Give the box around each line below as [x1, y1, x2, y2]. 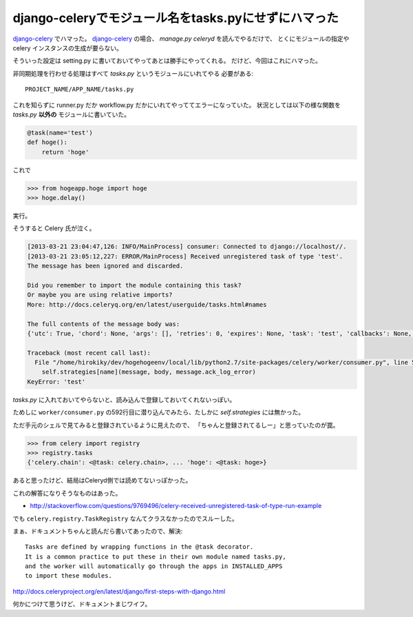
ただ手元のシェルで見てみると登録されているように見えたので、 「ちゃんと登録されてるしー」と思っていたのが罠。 [12, 421, 339, 429]
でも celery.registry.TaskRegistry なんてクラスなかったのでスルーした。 [12, 514, 238, 523]
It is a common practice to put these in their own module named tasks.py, [25, 552, 286, 560]
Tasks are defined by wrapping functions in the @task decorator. [25, 543, 254, 551]
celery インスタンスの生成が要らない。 [12, 43, 123, 52]
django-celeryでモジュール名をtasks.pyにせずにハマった [12, 10, 339, 26]
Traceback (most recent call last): [27, 349, 151, 356]
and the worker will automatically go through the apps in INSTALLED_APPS [25, 563, 283, 570]
